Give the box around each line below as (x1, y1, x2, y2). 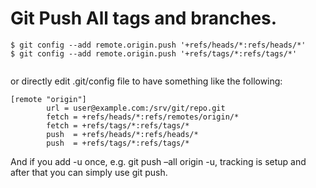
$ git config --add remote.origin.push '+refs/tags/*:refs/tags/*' (10, 48, 298, 59)
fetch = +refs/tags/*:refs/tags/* (46, 120, 190, 131)
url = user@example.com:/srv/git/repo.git (46, 103, 226, 113)
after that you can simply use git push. (10, 166, 168, 178)
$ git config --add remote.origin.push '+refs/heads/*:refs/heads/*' (10, 40, 307, 50)
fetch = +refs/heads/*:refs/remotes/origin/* (46, 112, 240, 122)
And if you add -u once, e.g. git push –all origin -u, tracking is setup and (10, 155, 307, 167)
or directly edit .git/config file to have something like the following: (10, 75, 283, 87)
